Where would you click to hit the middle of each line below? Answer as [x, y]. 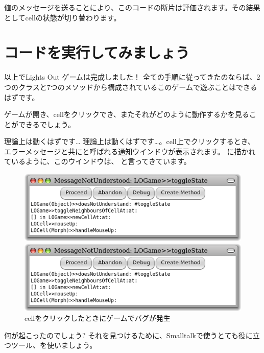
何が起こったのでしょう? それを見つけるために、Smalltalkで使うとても [121, 335]
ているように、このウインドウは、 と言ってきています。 [98, 161]
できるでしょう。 [46, 124]
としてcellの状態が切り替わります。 [63, 17]
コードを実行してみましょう [97, 52]
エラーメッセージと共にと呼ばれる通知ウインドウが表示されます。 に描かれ [130, 151]
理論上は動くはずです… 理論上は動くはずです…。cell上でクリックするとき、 [129, 141]
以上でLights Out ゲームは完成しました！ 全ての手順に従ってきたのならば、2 [132, 77]
